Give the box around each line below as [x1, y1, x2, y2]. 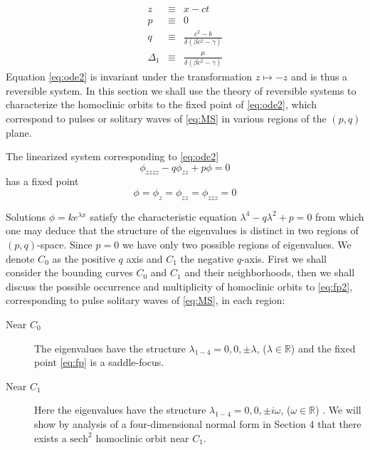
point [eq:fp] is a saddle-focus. [34, 355, 164, 370]
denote [6, 251, 35, 266]
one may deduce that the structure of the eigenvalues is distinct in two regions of [6, 223, 359, 238]
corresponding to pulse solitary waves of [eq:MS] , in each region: [6, 293, 285, 308]
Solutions [6, 209, 46, 224]
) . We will [315, 402, 361, 417]
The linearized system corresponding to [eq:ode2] [6, 149, 219, 164]
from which [315, 209, 364, 224]
